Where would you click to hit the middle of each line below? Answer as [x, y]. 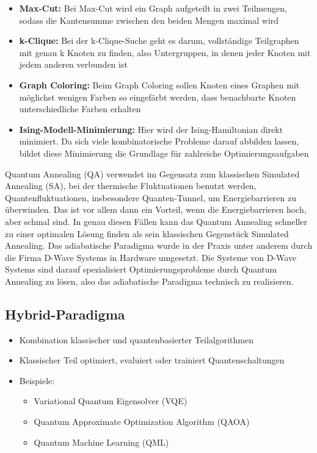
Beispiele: [37, 380]
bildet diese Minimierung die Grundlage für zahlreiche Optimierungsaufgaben [164, 153]
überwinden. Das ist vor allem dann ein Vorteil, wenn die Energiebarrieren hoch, [156, 209]
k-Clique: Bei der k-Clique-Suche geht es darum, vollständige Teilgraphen [159, 41]
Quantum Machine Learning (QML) [101, 442]
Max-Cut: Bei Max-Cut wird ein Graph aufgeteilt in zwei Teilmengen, [153, 8]
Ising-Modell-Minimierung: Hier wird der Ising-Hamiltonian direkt [151, 129]
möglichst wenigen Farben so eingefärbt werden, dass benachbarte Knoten [158, 97]
